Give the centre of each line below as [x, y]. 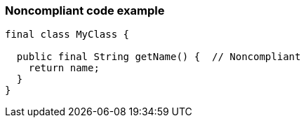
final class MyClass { [67, 35]
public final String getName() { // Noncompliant [159, 57]
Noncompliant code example [85, 10]
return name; [64, 68]
